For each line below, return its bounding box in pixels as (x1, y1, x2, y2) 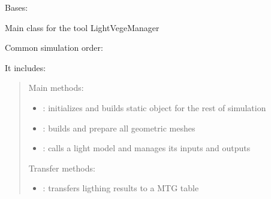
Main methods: (28, 81, 84, 94)
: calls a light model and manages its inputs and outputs (43, 142, 251, 154)
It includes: (5, 61, 46, 74)
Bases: (5, 1, 28, 13)
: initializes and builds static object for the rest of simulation (43, 101, 266, 114)
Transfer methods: (28, 161, 95, 174)
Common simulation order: (5, 41, 103, 54)
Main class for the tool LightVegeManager (5, 21, 159, 33)
